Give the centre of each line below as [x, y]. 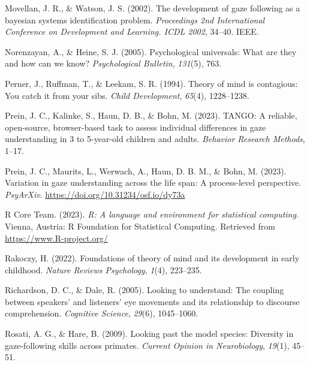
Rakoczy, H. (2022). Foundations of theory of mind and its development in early [152, 258]
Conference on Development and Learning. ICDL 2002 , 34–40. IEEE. [132, 31]
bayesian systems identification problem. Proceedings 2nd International [135, 19]
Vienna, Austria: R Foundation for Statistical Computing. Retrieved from [140, 226]
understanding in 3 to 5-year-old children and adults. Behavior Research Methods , [155, 139]
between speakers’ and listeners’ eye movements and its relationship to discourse [152, 301]
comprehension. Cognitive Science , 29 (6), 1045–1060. [102, 313]
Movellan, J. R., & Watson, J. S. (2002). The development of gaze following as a [153, 8]
